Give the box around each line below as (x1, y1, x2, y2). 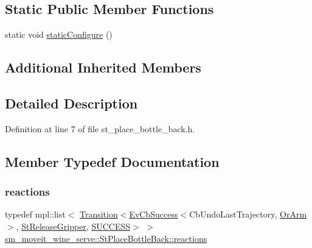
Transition (79, 208, 118, 221)
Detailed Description (5, 93, 138, 112)
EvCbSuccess (129, 208, 178, 221)
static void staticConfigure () (5, 28, 113, 41)
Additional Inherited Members (5, 58, 201, 77)
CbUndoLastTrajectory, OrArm (189, 208, 307, 221)
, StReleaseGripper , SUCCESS (16, 219, 131, 232)
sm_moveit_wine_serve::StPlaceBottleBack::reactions (5, 232, 207, 244)
